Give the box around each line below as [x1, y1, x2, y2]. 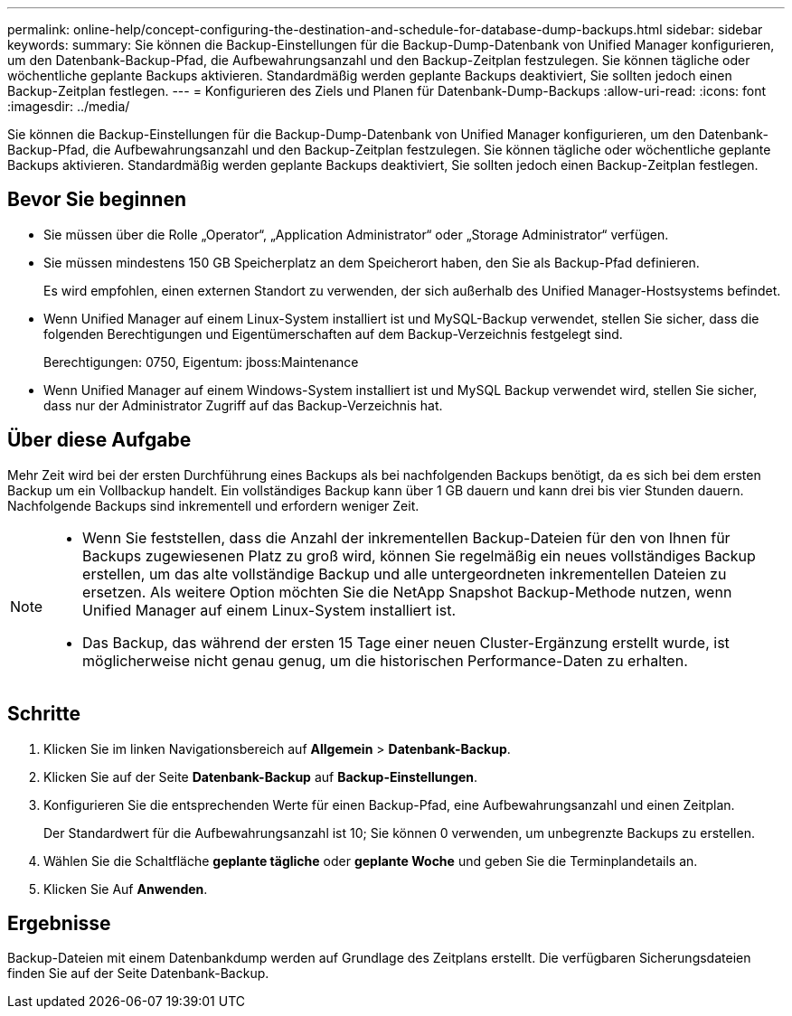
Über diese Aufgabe [7, 428, 192, 452]
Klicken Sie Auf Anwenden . [43, 880, 208, 897]
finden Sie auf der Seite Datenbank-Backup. [7, 965, 269, 982]
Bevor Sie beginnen [7, 188, 187, 212]
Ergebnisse [7, 911, 111, 935]
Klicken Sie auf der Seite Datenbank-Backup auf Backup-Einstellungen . [43, 768, 478, 785]
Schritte [7, 702, 80, 726]
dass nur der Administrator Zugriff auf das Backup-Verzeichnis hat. [43, 397, 443, 413]
